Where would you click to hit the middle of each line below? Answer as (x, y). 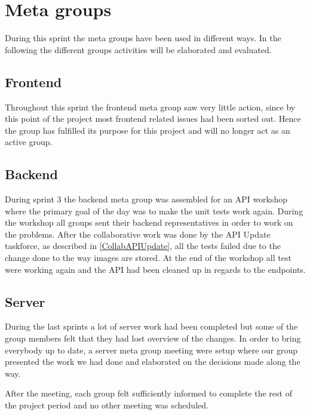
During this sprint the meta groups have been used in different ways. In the (143, 38)
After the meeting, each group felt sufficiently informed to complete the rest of (148, 393)
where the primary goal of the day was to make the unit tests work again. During (154, 210)
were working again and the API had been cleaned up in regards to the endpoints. (155, 269)
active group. (29, 142)
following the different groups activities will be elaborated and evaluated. (138, 49)
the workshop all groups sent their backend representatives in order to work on (149, 222)
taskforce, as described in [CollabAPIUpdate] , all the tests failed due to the (143, 246)
